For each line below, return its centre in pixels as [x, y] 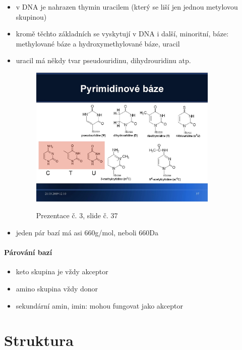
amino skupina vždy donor [57, 288]
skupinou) [31, 16]
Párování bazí [28, 252]
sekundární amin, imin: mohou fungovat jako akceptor [99, 305]
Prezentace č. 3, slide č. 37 [77, 215]
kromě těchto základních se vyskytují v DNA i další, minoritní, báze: [122, 34]
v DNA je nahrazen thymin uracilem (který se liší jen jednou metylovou [127, 7]
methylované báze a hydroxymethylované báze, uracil [98, 43]
